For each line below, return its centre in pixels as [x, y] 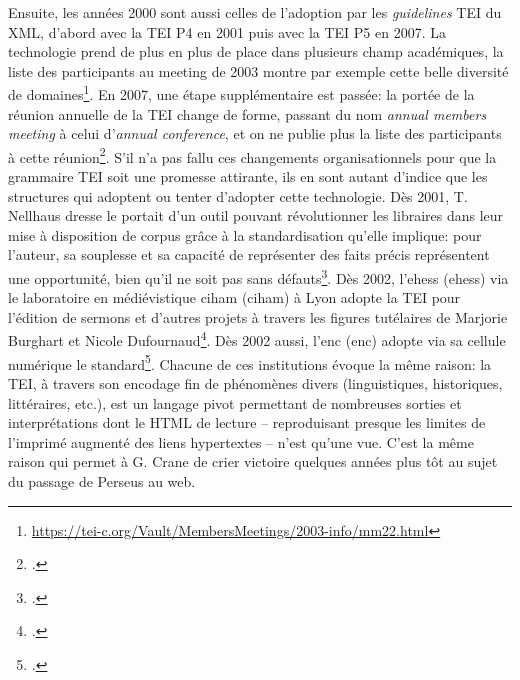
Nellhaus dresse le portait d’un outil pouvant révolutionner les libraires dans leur [256, 215]
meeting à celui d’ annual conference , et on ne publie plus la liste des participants [255, 133]
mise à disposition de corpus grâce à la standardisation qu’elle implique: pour [245, 234]
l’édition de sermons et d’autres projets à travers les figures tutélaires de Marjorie [258, 316]
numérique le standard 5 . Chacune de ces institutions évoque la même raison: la [250, 362]
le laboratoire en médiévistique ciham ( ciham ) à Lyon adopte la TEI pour [234, 297]
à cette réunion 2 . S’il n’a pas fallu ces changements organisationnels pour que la [252, 155]
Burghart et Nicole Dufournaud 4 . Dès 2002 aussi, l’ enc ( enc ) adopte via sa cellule [257, 339]
